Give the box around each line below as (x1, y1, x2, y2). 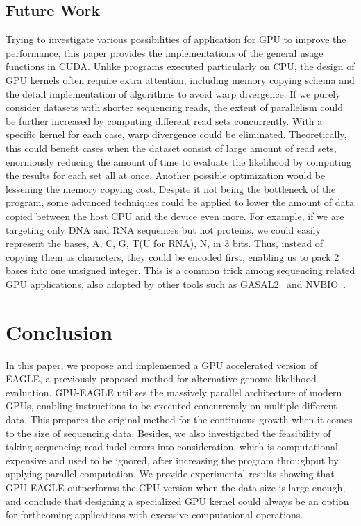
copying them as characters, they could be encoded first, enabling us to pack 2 (6, 249, 339, 264)
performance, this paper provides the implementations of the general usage (6, 45, 324, 60)
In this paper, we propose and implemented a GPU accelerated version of (6, 357, 318, 372)
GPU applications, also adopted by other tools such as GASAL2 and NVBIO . (6, 276, 346, 291)
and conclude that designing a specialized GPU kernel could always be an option (6, 493, 349, 508)
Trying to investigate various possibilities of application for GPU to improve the (6, 32, 346, 46)
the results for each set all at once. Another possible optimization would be (6, 168, 326, 183)
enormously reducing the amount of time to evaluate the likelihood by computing (6, 154, 351, 169)
